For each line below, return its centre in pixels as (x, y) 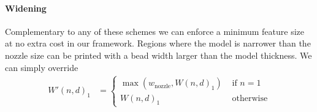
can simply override (42, 67)
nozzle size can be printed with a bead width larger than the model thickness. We (158, 55)
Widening (26, 8)
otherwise (250, 98)
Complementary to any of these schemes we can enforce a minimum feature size (155, 31)
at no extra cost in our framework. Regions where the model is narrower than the (158, 43)
